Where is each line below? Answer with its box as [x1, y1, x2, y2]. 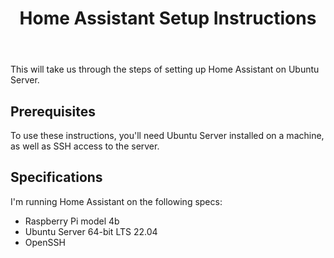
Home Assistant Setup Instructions [19, 7, 317, 30]
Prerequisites [10, 103, 96, 120]
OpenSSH [24, 236, 66, 248]
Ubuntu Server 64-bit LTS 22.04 [24, 225, 158, 237]
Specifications [10, 169, 103, 186]
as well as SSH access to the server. [10, 140, 160, 152]
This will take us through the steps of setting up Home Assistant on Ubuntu [10, 63, 320, 76]
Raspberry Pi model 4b [24, 215, 120, 227]
